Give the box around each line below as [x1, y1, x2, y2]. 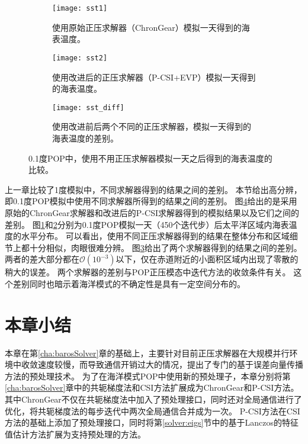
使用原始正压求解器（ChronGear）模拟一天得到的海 [52, 21, 250, 33]
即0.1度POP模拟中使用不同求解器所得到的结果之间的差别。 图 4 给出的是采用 [5, 195, 297, 207]
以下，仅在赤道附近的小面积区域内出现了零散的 [115, 253, 299, 265]
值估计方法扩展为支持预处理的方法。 [5, 427, 146, 440]
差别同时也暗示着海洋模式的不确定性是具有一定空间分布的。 [12, 277, 245, 289]
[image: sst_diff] [52, 103, 124, 112]
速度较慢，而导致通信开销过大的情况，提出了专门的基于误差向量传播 [37, 358, 303, 371]
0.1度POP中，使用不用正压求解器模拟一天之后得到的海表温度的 [28, 152, 272, 164]
